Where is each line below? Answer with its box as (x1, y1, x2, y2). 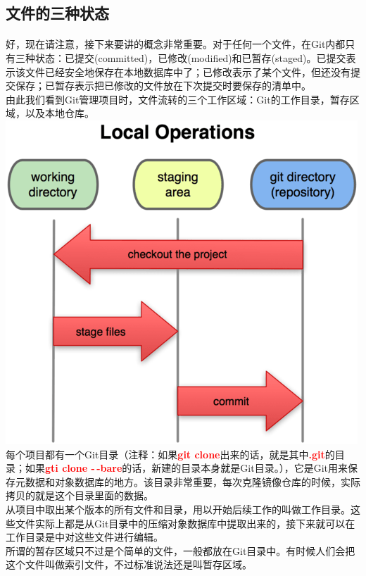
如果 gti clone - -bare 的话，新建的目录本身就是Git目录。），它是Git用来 (25, 461, 348, 475)
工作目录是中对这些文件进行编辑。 (6, 530, 163, 544)
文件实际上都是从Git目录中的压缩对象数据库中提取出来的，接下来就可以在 (15, 515, 355, 530)
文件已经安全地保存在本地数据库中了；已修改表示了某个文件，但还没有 (25, 64, 351, 79)
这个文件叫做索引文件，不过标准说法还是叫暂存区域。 (6, 557, 252, 572)
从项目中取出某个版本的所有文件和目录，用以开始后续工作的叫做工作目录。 (6, 501, 351, 516)
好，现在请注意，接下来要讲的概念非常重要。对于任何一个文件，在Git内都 (6, 37, 346, 51)
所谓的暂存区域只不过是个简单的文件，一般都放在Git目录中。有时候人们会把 (6, 543, 355, 558)
